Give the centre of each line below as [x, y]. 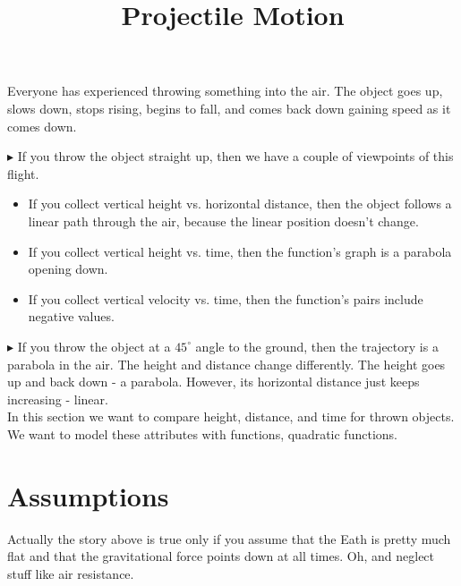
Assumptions [88, 495]
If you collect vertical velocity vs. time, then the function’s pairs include [226, 298]
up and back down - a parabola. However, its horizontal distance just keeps [213, 382]
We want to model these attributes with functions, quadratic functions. [202, 433]
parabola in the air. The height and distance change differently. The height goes [226, 364]
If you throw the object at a [94, 346]
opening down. [68, 269]
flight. [23, 173]
